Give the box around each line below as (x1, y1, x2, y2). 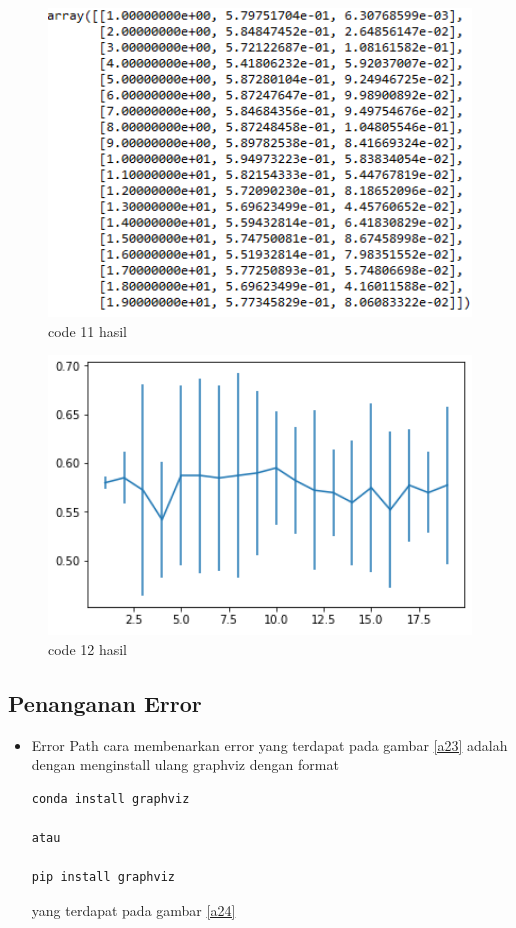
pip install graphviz (31, 870, 175, 885)
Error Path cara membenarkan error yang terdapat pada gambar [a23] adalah (31, 734, 508, 755)
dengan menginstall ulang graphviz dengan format (31, 754, 339, 775)
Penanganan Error (8, 688, 202, 719)
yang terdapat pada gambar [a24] (31, 899, 236, 920)
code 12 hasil (48, 639, 128, 660)
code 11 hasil (48, 320, 128, 341)
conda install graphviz (31, 792, 190, 807)
